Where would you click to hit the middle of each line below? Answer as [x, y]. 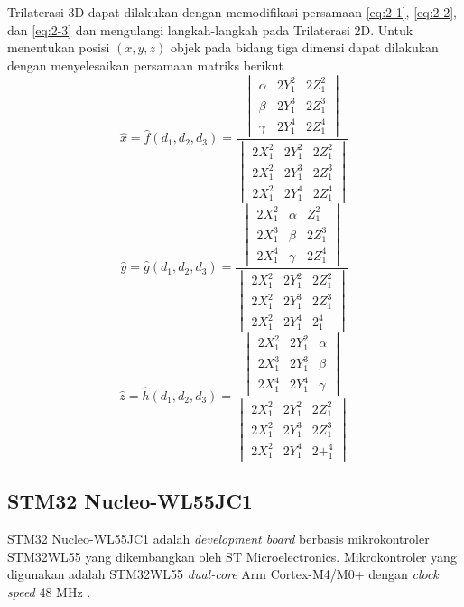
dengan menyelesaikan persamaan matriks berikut [146, 65]
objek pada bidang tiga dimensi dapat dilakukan [305, 47]
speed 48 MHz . [49, 591]
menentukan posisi [59, 47]
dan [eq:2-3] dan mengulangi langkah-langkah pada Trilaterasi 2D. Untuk [210, 29]
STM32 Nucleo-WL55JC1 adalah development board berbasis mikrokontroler [218, 538]
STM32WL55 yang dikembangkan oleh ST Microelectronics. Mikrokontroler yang [232, 556]
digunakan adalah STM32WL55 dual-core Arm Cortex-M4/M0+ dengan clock [223, 574]
